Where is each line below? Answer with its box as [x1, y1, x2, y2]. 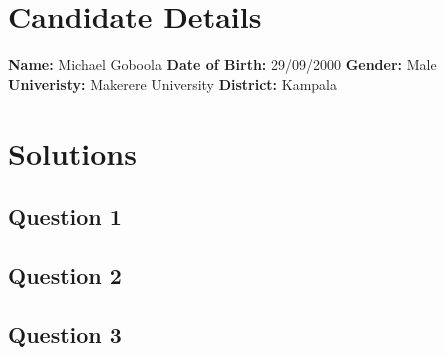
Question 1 [8, 201, 122, 232]
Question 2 [8, 259, 122, 290]
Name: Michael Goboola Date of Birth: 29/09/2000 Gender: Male [8, 54, 437, 75]
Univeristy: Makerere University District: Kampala [8, 73, 337, 94]
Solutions [8, 132, 137, 173]
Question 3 [8, 318, 122, 349]
